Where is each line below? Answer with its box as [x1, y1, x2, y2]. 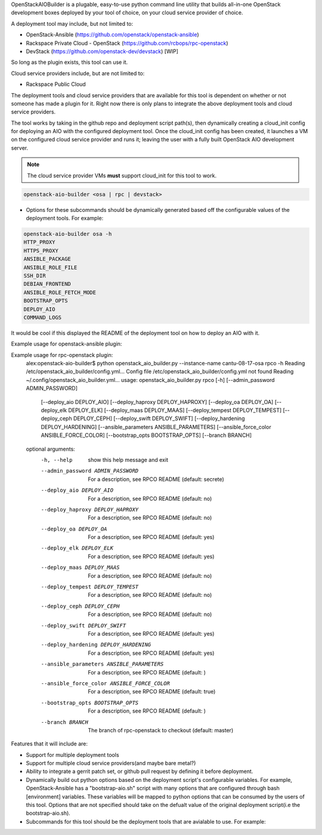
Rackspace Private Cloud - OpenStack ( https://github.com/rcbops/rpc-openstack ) [26, 39, 229, 47]
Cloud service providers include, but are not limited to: [11, 69, 145, 77]
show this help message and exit [88, 456, 168, 463]
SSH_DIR [23, 272, 46, 279]
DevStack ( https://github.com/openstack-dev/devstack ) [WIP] [26, 48, 179, 55]
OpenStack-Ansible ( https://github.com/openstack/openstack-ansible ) [26, 31, 199, 38]
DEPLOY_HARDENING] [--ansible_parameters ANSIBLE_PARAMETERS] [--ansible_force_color [41, 423, 271, 430]
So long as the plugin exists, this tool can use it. [11, 58, 128, 66]
